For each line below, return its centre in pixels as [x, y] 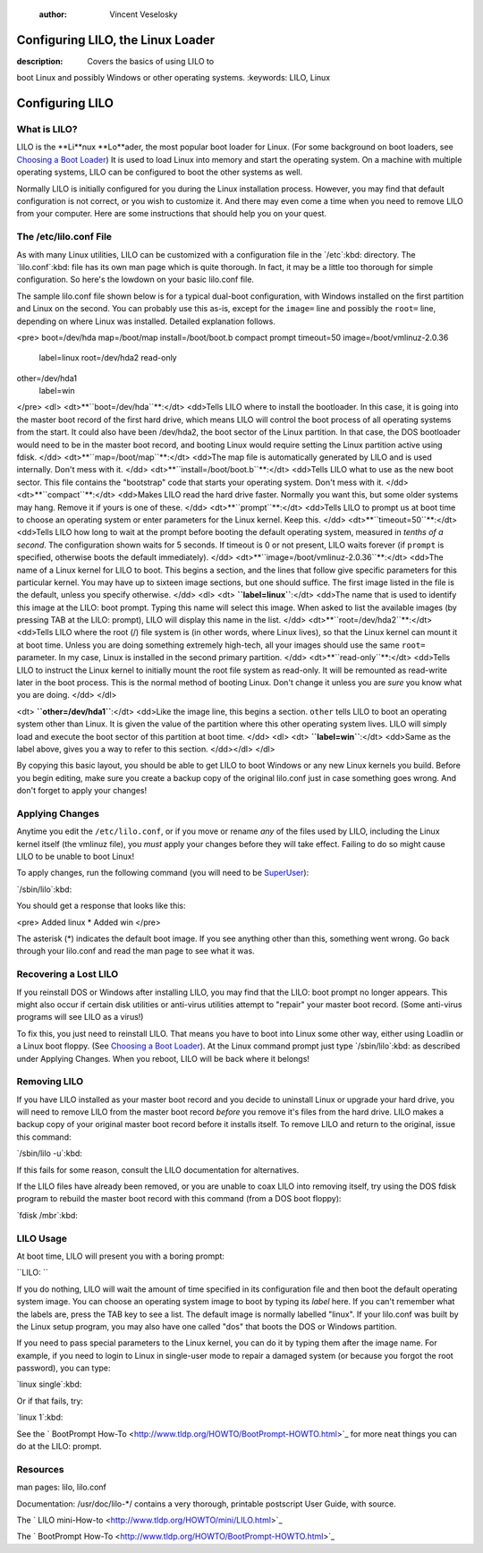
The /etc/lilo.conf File [64, 237]
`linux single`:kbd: [49, 1384]
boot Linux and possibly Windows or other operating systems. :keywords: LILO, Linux [174, 78]
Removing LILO [50, 1082]
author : [53, 14]
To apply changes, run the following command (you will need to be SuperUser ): [163, 873]
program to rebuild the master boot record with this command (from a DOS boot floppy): [179, 1199]
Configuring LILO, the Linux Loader [115, 40]
